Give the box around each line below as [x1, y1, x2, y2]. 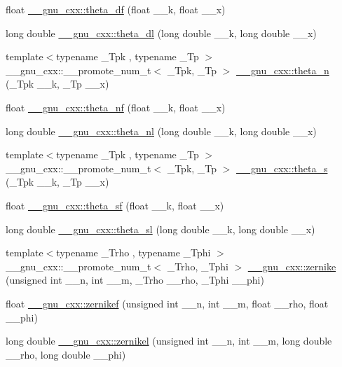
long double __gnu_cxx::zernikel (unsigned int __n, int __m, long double [6, 333, 332, 348]
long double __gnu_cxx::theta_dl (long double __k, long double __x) [6, 25, 317, 40]
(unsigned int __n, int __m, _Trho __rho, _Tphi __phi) [6, 272, 264, 287]
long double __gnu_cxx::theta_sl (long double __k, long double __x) [6, 221, 315, 236]
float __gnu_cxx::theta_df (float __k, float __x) [6, 2, 226, 16]
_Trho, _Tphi [167, 258, 228, 273]
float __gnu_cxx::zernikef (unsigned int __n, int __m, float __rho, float [6, 296, 329, 310]
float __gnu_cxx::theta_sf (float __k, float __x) [6, 198, 224, 212]
